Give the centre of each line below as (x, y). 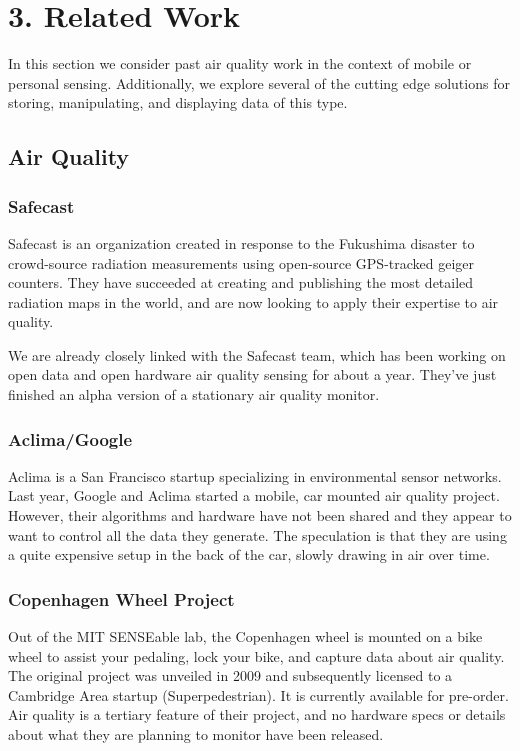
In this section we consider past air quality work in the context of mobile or (240, 63)
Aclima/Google (70, 438)
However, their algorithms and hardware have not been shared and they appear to (260, 515)
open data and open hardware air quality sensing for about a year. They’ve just (252, 374)
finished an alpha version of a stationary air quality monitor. (194, 394)
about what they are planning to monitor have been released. (196, 734)
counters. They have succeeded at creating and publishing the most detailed (241, 282)
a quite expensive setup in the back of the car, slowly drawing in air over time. (249, 554)
